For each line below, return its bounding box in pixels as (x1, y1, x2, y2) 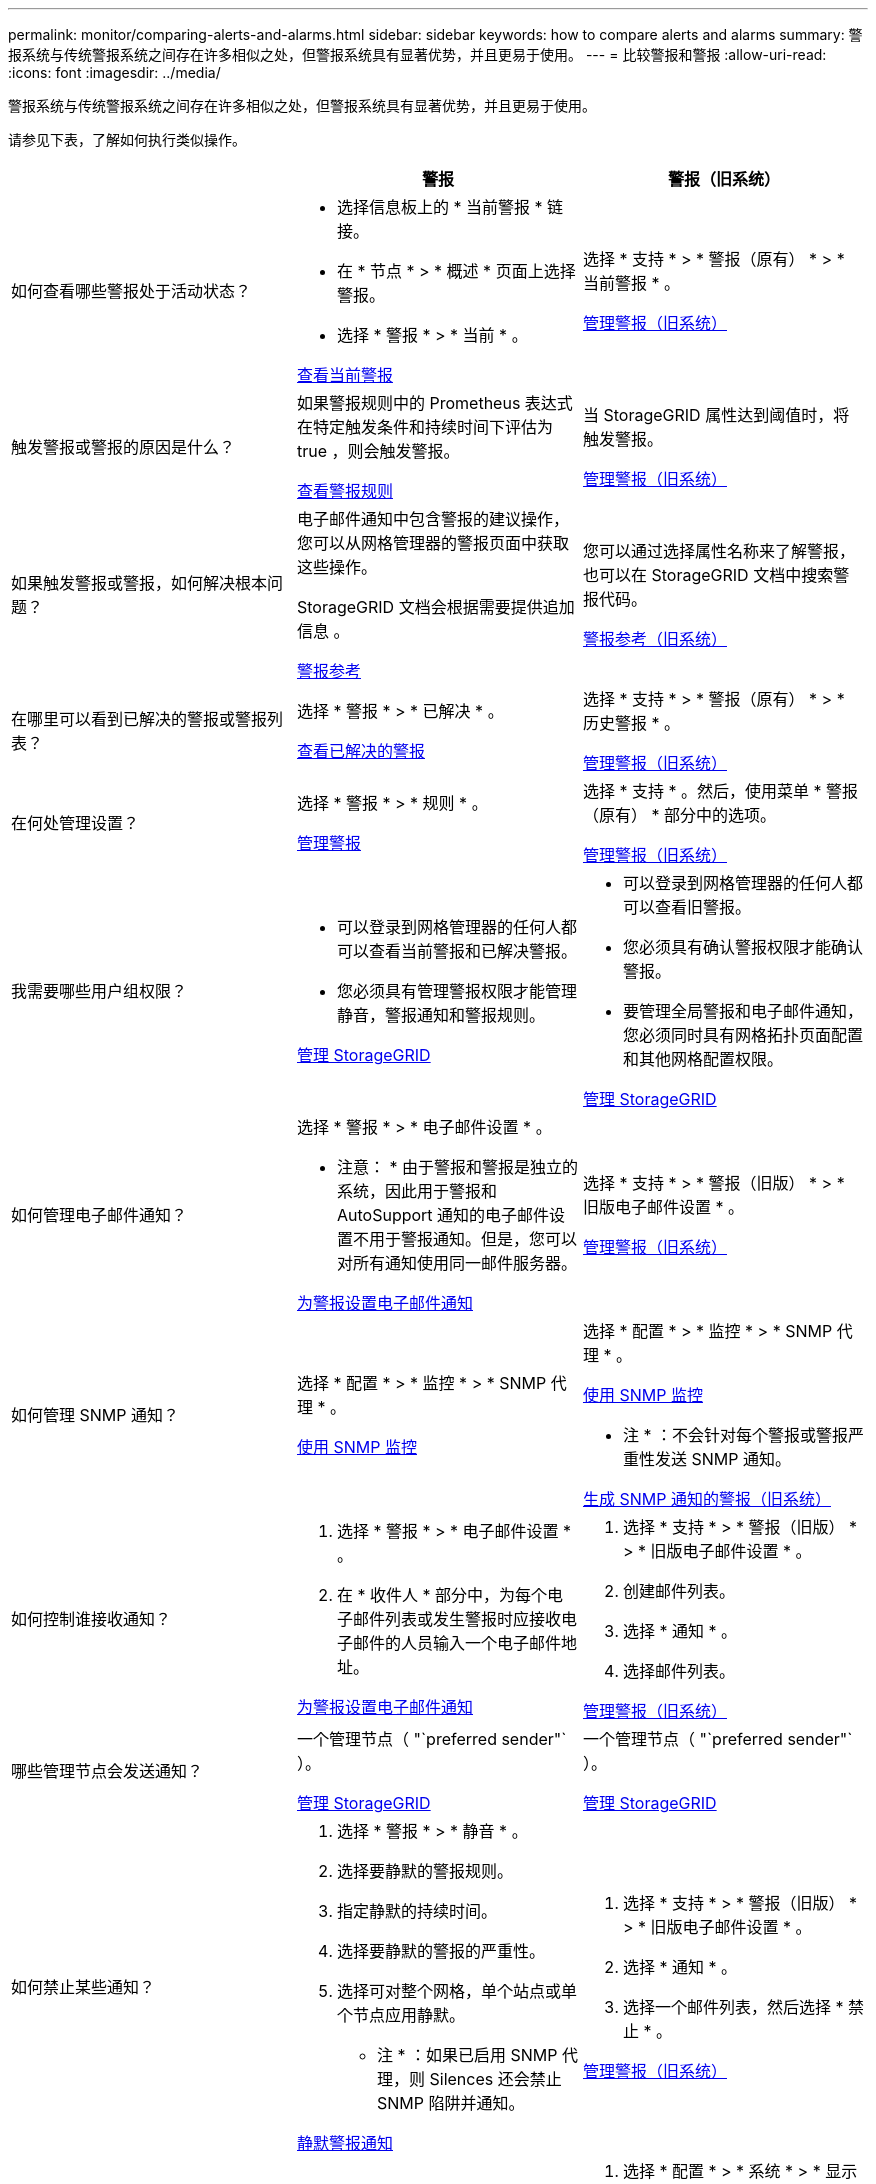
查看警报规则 (296, 481, 393, 501)
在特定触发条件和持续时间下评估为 (296, 417, 553, 437)
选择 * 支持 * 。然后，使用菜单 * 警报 (582, 781, 859, 801)
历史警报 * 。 (582, 713, 680, 733)
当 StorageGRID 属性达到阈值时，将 (582, 405, 850, 425)
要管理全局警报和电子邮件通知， (622, 1001, 863, 1021)
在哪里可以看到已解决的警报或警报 (11, 709, 268, 729)
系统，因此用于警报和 (336, 1181, 497, 1201)
